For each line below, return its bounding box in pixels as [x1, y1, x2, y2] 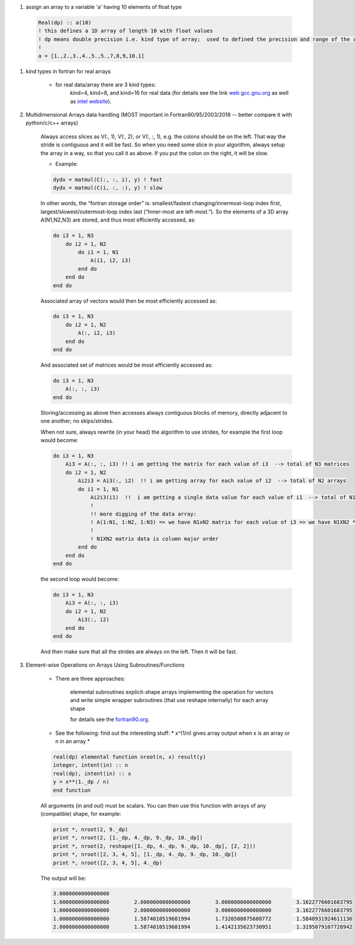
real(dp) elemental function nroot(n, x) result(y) [53, 754, 206, 761]
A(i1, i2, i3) [90, 257, 131, 264]
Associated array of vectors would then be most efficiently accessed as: [40, 297, 217, 305]
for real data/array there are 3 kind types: [55, 81, 156, 88]
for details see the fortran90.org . [70, 716, 150, 723]
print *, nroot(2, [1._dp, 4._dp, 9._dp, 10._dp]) [53, 834, 204, 841]
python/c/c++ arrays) [25, 119, 79, 127]
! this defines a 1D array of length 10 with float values [38, 27, 213, 34]
